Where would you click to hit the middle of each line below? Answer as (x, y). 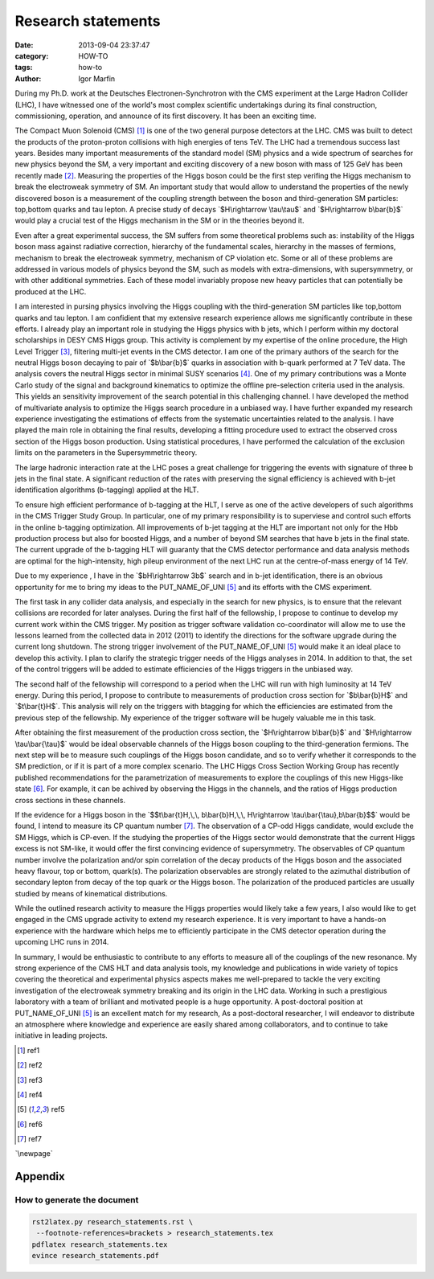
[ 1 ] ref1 (29, 1050)
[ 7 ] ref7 (29, 1139)
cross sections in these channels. (70, 800)
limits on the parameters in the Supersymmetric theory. (106, 453)
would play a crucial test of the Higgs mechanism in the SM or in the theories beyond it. (160, 220)
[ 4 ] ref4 (30, 1094)
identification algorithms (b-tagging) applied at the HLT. (107, 490)
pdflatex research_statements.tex (100, 1244)
